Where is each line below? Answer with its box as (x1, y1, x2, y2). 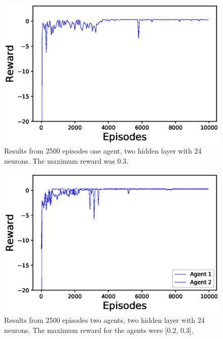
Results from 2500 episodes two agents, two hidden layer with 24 (4, 314, 205, 325)
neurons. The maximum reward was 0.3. (4, 155, 129, 166)
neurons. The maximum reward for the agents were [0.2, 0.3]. (4, 324, 194, 335)
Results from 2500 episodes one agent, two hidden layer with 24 (4, 145, 202, 156)
